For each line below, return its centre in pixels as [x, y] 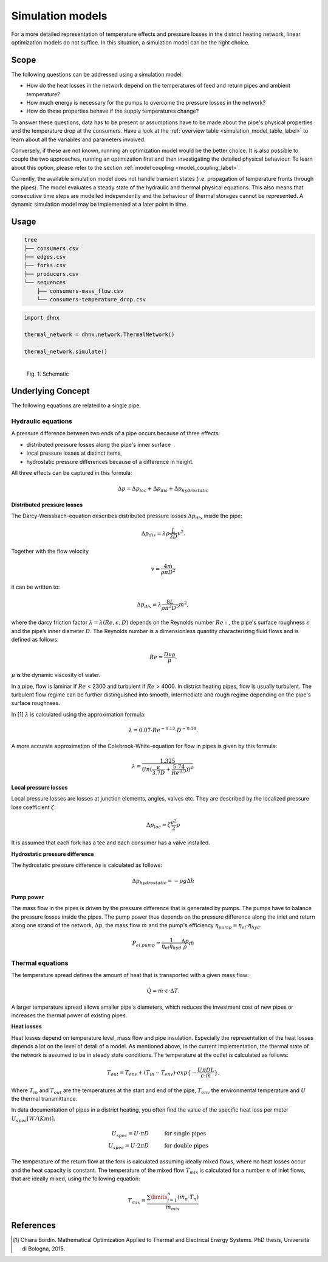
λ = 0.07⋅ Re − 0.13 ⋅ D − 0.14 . [163, 730]
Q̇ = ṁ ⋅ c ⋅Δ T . [163, 991]
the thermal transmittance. [44, 1099]
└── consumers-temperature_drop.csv [91, 300]
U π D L [206, 1070]
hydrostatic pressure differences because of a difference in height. [110, 461]
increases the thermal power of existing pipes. [69, 1015]
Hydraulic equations [42, 421]
